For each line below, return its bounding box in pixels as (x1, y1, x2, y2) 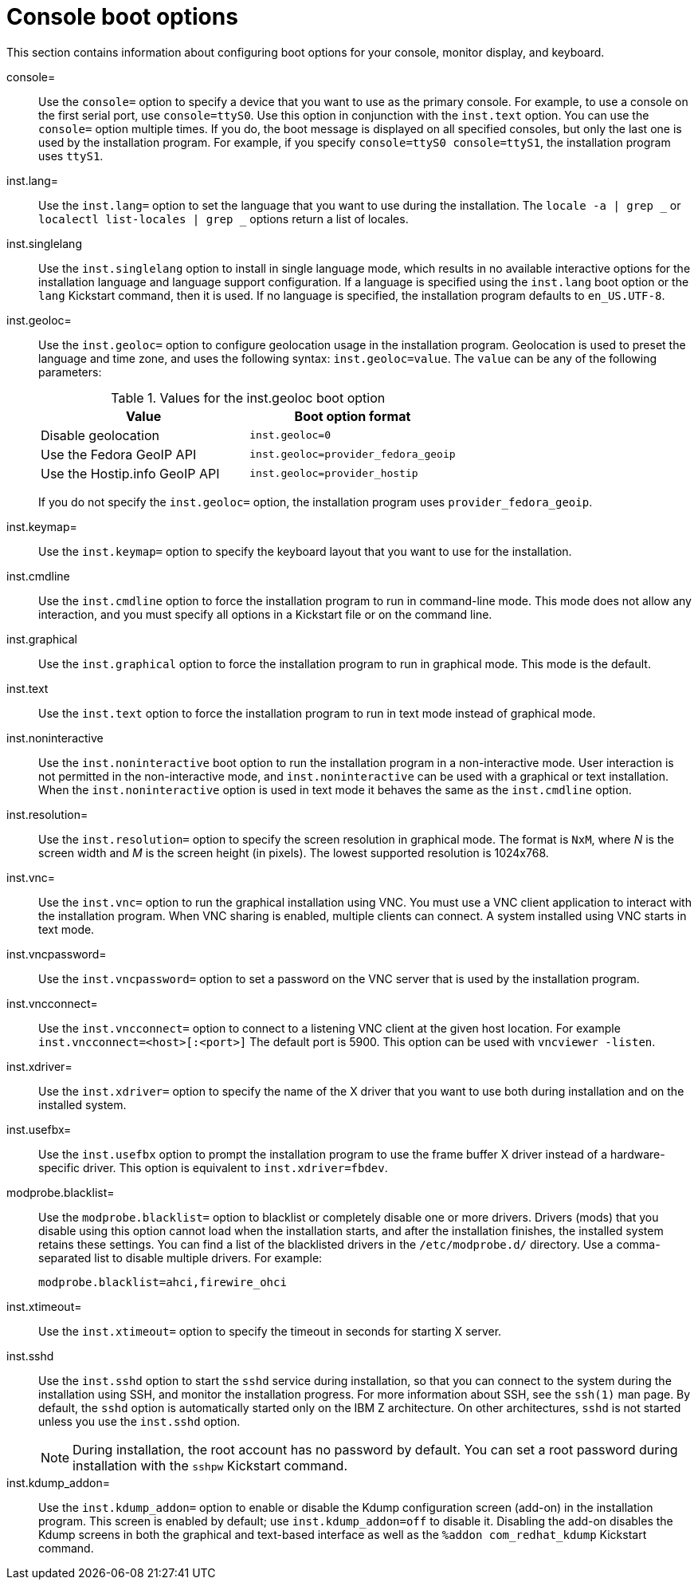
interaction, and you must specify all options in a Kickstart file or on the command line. (38, 607, 492, 621)
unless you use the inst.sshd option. (38, 1414, 241, 1428)
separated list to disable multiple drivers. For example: (38, 1250, 323, 1265)
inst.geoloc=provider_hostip (249, 467, 418, 480)
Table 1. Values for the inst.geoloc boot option (111, 389, 386, 406)
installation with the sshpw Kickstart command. (73, 1457, 348, 1474)
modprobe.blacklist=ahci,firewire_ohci (38, 1275, 287, 1289)
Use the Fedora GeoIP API (41, 446, 197, 462)
